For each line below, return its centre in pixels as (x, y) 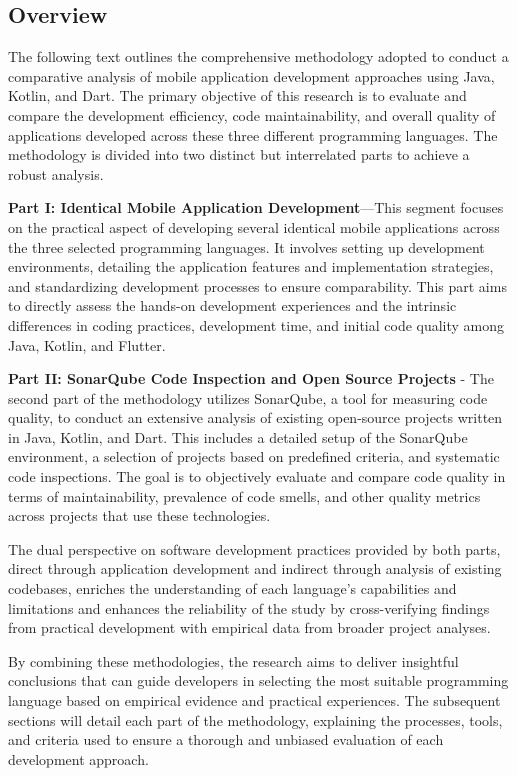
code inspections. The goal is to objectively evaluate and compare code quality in (257, 476)
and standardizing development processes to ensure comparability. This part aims (257, 285)
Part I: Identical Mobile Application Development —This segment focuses (256, 207)
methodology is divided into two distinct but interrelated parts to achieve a (239, 154)
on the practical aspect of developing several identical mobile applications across (254, 226)
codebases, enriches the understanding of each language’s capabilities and (232, 588)
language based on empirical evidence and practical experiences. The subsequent (254, 700)
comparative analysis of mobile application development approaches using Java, (251, 75)
